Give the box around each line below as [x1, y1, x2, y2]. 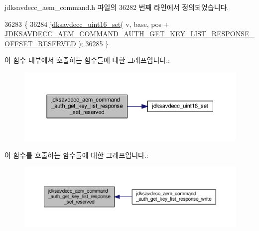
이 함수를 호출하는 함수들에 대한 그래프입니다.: [4, 149, 148, 160]
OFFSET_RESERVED [4, 38, 76, 48]
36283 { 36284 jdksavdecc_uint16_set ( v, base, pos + [4, 18, 169, 29]
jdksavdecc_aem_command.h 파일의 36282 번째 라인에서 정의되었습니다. [4, 2, 229, 12]
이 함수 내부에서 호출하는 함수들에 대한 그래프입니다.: [4, 55, 170, 65]
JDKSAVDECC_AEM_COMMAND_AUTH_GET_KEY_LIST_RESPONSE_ [4, 28, 255, 39]
